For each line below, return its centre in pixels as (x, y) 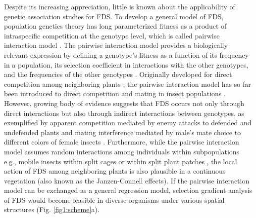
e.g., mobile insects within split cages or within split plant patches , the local (121, 161)
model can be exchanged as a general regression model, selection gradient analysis (128, 190)
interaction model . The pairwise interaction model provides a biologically (116, 45)
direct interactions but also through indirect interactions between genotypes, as (124, 113)
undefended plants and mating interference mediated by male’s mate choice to (123, 132)
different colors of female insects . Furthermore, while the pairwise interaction (122, 142)
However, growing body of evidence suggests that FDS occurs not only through (124, 103)
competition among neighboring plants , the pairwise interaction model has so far (128, 84)
